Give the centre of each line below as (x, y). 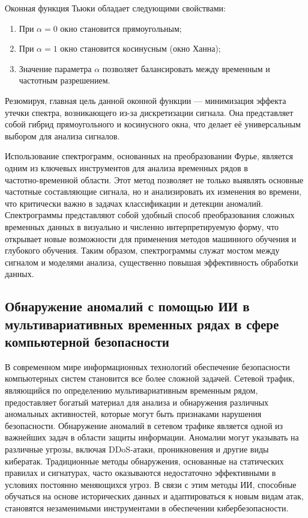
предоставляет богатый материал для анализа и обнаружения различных (137, 402)
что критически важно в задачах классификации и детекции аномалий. (134, 203)
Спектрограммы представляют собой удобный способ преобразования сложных (150, 215)
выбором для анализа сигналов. (62, 136)
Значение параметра (55, 68)
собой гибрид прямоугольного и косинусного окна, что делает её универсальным (153, 124)
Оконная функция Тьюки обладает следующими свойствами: (115, 8)
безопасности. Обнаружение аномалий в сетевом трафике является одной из (144, 425)
